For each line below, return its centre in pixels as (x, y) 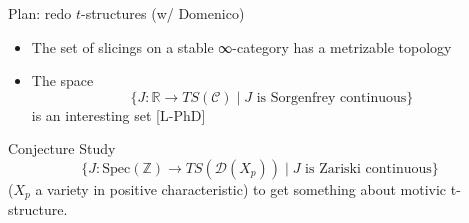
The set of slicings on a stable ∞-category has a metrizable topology (241, 46)
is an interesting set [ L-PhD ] (118, 114)
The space (62, 80)
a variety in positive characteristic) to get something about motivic (241, 188)
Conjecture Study (62, 148)
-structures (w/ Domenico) (162, 13)
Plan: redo (40, 13)
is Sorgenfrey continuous (331, 97)
